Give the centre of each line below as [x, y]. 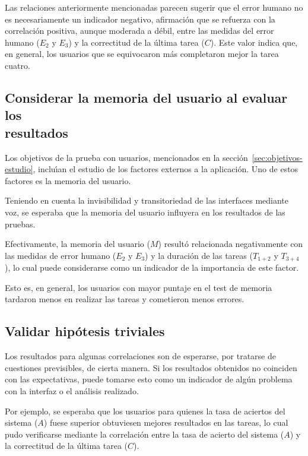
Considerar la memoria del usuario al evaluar [146, 97]
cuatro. [18, 65]
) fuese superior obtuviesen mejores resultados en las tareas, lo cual [166, 422]
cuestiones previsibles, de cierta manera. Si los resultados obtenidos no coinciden [151, 367]
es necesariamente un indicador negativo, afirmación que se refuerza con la [140, 19]
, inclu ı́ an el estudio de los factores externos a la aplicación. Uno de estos [166, 169]
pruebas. [20, 224]
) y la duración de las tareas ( [199, 255]
